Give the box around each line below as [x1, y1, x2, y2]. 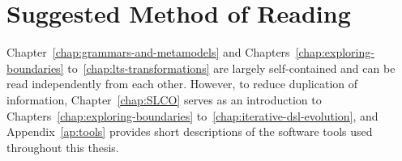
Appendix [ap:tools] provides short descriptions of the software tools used [6, 123, 373, 140]
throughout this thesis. [6, 138, 119, 155]
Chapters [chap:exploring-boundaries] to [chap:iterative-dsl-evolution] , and [6, 107, 378, 124]
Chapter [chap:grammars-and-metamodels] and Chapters [6, 44, 290, 61]
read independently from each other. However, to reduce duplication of [6, 75, 358, 92]
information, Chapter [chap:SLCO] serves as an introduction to [6, 91, 322, 108]
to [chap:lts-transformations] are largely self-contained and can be [67, 59, 396, 76]
